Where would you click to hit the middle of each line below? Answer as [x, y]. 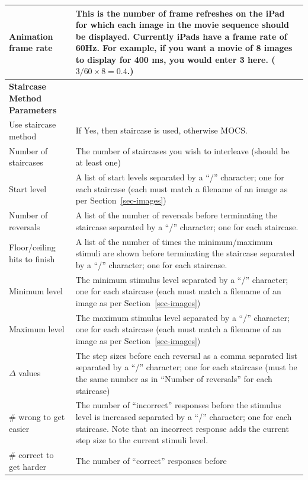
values [30, 373]
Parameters [33, 109]
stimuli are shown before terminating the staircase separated [185, 253]
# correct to [31, 455]
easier [19, 428]
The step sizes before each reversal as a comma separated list [186, 355]
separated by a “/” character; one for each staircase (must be [186, 367]
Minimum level [36, 291]
